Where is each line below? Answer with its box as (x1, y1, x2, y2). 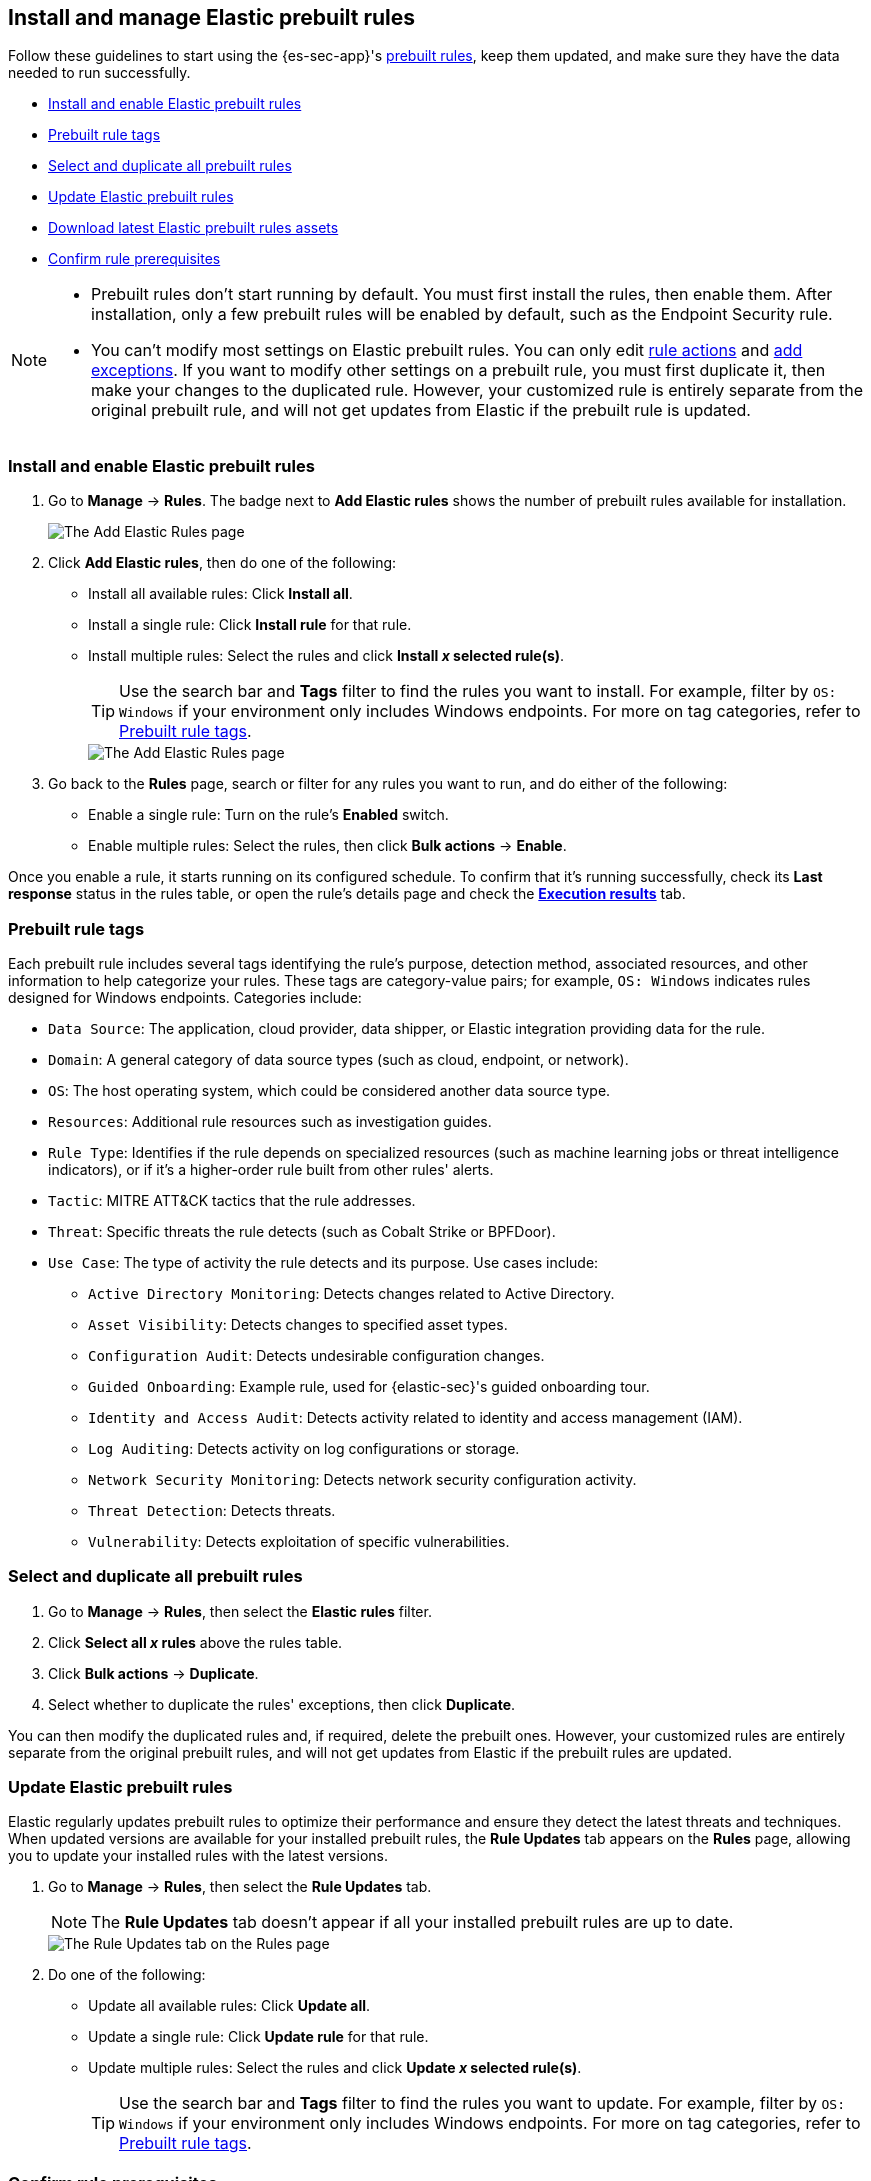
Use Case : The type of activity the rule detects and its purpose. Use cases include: (48, 1253, 599, 1271)
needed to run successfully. (8, 64, 191, 82)
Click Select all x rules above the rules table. (48, 1633, 343, 1651)
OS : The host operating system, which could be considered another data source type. (48, 1081, 611, 1099)
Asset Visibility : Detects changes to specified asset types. (88, 1315, 508, 1333)
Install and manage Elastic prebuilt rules (8, 5, 416, 30)
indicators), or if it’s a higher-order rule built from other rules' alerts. (48, 1160, 494, 1178)
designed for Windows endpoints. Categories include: (8, 988, 362, 1006)
